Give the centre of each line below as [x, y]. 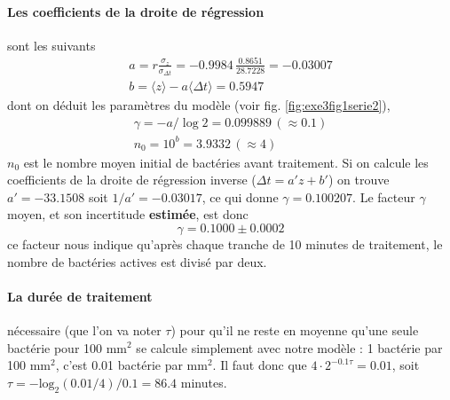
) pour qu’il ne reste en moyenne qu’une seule [295, 329]
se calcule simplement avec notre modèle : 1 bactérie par [289, 347]
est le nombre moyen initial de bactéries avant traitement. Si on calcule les [226, 162]
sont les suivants [51, 45]
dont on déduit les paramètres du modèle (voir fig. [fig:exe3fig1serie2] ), [199, 105]
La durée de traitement [80, 296]
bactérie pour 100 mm [67, 347]
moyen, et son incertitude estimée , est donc [128, 214]
